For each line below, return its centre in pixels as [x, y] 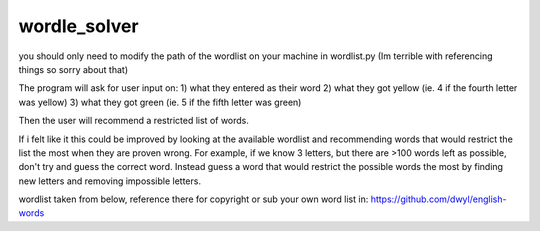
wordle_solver [78, 26]
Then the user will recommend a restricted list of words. [134, 121]
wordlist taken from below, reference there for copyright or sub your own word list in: [193, 199]
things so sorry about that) [73, 69]
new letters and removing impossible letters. [110, 181]
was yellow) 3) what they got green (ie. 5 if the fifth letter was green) [160, 102]
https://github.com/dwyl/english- [438, 199]
